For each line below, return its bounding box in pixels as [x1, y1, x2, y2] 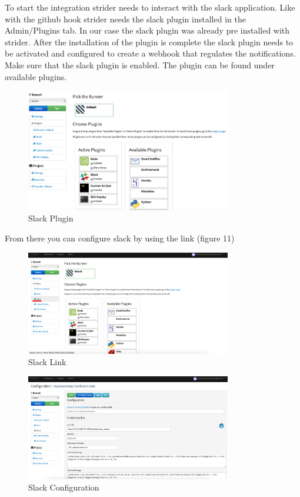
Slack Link [28, 356, 66, 368]
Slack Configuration [28, 481, 99, 493]
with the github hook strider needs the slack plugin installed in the [5, 12, 246, 25]
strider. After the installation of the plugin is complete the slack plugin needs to [5, 35, 294, 48]
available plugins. [5, 70, 67, 82]
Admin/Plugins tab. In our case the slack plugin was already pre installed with [5, 24, 290, 37]
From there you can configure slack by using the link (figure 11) [5, 232, 235, 244]
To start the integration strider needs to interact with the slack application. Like [5, 1, 295, 13]
